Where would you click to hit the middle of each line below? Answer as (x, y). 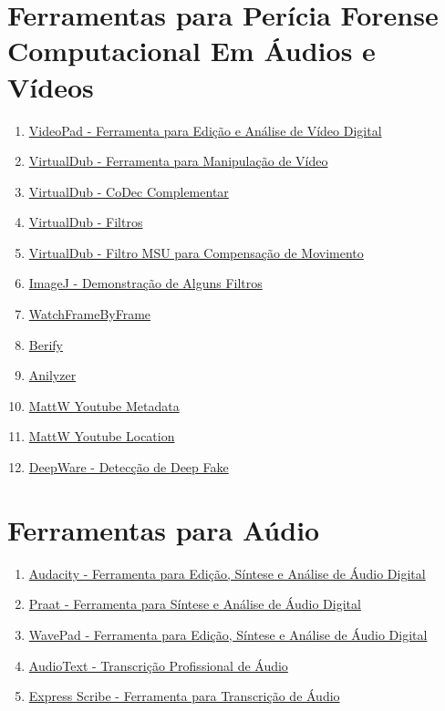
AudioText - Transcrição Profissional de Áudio (158, 665)
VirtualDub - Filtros (86, 222)
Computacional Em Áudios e (191, 51)
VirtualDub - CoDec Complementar (129, 191)
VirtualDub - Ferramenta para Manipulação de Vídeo (178, 161)
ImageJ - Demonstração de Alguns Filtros (145, 283)
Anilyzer (52, 375)
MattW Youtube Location (102, 436)
